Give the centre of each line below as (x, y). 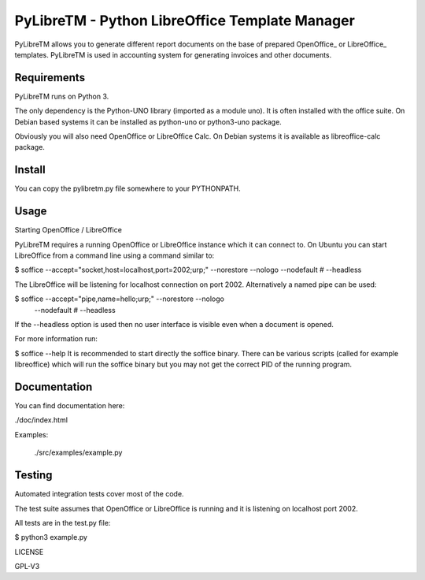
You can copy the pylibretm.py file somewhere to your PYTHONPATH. (128, 188)
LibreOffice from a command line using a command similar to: (115, 255)
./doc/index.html (41, 420)
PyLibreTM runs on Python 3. (62, 96)
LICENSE (29, 552)
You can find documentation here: (70, 406)
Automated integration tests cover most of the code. (99, 494)
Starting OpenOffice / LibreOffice (68, 230)
